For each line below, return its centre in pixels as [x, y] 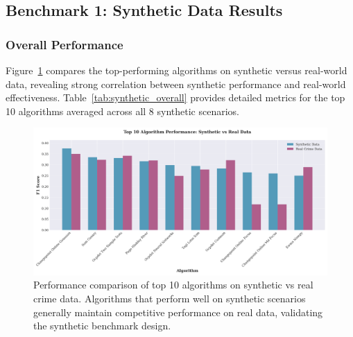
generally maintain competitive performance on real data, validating [178, 312]
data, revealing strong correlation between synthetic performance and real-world [176, 84]
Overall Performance [64, 44]
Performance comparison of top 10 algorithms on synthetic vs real [173, 285]
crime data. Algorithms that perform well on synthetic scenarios [170, 298]
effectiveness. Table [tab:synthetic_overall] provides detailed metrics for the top [175, 97]
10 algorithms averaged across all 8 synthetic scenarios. [122, 111]
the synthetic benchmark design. [102, 326]
